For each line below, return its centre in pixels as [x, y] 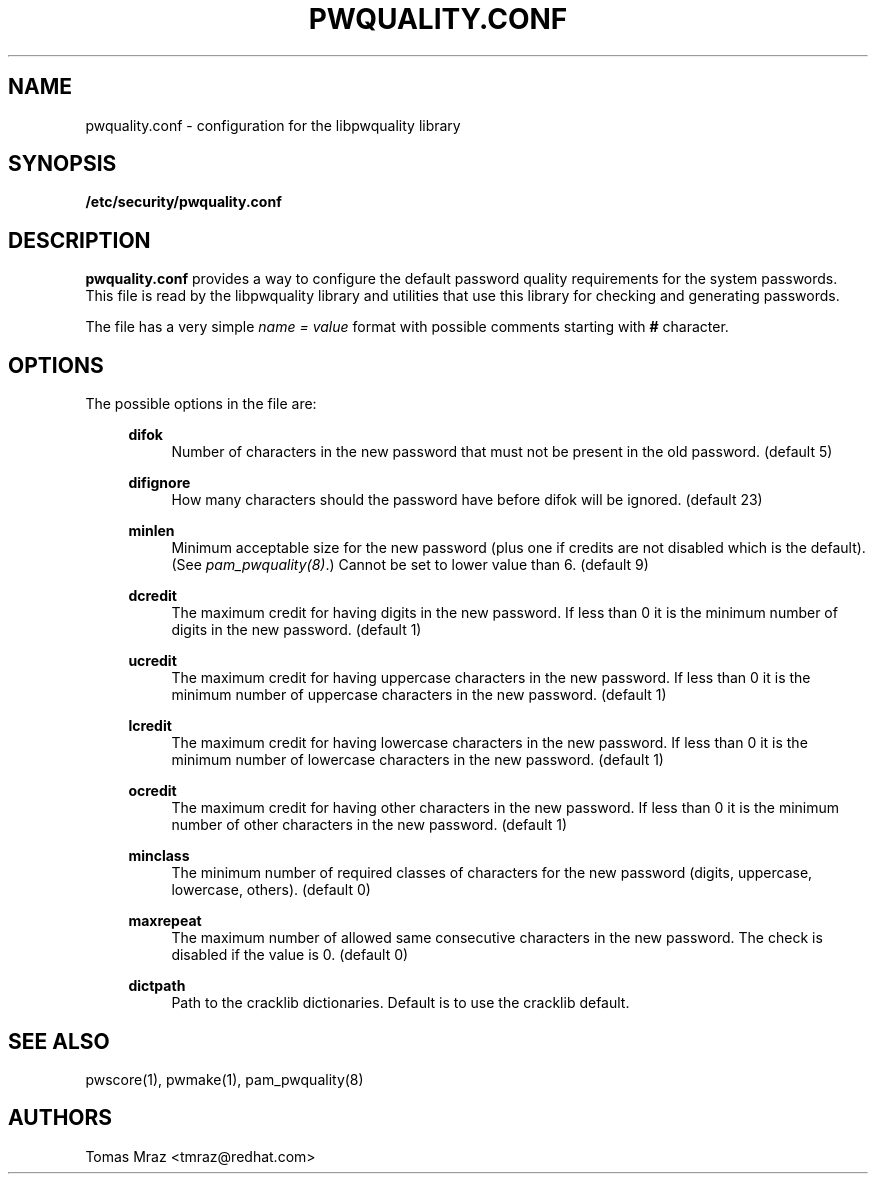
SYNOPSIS [62, 164]
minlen [151, 531]
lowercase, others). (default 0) [271, 890]
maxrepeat [165, 921]
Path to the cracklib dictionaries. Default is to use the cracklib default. [400, 1003]
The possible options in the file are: [201, 404]
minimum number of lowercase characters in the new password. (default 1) [417, 760]
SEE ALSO [59, 1041]
